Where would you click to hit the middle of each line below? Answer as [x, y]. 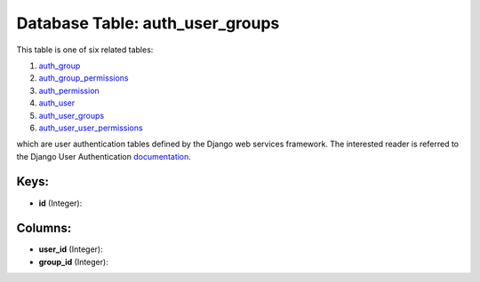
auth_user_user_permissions [91, 128]
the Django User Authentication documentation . [104, 156]
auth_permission [69, 90]
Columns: [44, 228]
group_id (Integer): [73, 262]
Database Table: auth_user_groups [148, 23]
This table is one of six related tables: [85, 50]
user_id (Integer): [71, 249]
